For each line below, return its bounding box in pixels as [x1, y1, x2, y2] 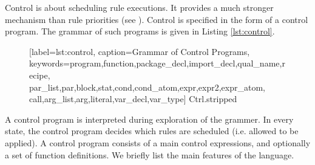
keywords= [29, 57, 70, 70]
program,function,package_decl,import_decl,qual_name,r [70, 57, 285, 70]
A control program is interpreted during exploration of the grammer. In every [5, 112, 294, 125]
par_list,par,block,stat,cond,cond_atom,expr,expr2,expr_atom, [29, 80, 265, 93]
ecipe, [29, 68, 50, 81]
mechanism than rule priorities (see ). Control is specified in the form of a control [5, 13, 308, 25]
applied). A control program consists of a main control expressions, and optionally [5, 136, 311, 149]
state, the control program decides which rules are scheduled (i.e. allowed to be [5, 125, 299, 137]
